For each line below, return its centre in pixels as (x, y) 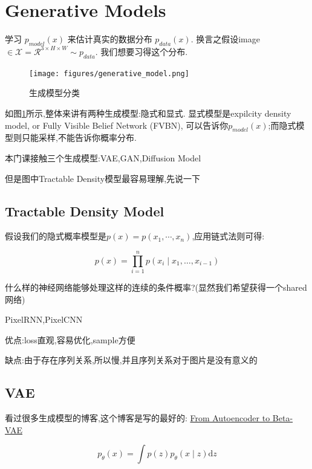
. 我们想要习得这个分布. (141, 51)
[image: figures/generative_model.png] (109, 73)
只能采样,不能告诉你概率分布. (79, 137)
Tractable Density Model (85, 211)
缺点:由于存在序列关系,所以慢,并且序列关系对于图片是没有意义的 (131, 360)
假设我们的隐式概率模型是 (56, 236)
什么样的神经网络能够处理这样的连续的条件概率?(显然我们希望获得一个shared (156, 287)
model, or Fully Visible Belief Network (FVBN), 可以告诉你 (117, 125)
